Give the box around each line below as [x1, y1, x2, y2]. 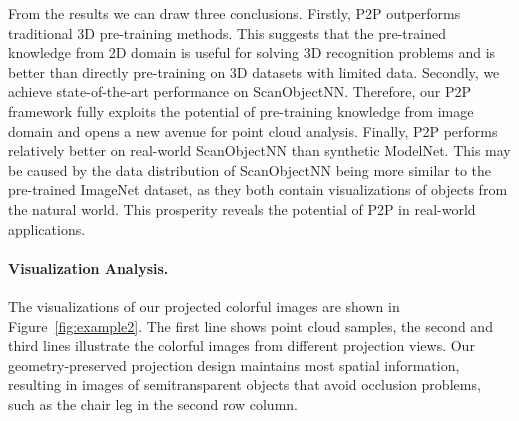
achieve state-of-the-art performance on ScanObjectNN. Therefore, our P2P [8, 81, 472, 102]
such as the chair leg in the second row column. [8, 393, 298, 414]
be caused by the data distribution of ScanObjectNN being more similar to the [8, 159, 491, 180]
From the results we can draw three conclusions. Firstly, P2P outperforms [8, 3, 461, 23]
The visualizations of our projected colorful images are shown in [8, 295, 400, 316]
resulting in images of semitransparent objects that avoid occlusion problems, [8, 374, 481, 395]
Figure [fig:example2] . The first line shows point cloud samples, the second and [8, 315, 493, 336]
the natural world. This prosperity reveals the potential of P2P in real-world [8, 198, 476, 219]
